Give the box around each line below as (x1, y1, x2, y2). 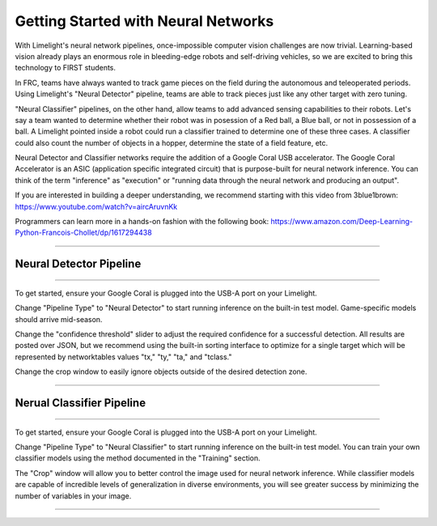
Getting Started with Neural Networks (15, 12, 274, 30)
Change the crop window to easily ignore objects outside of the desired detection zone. (15, 367, 308, 376)
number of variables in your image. (15, 490, 132, 501)
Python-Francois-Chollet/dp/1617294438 (15, 227, 153, 238)
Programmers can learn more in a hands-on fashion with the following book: (15, 217, 269, 227)
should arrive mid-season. (15, 314, 103, 324)
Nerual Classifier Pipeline (15, 396, 146, 409)
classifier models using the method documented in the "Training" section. (15, 453, 261, 463)
